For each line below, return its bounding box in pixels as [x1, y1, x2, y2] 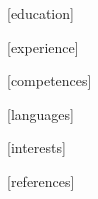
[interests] [7, 137, 66, 158]
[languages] [7, 103, 74, 124]
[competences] [7, 70, 92, 91]
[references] [7, 170, 75, 191]
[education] [7, 3, 74, 23]
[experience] [7, 36, 79, 57]
